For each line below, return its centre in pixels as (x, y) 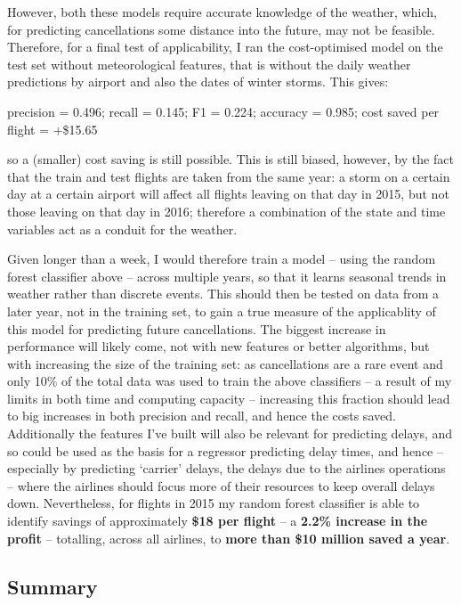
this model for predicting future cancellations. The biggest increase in (197, 328)
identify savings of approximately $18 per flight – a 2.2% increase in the (218, 521)
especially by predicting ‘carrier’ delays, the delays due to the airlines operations (226, 468)
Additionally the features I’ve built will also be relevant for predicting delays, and (230, 433)
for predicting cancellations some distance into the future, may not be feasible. (221, 29)
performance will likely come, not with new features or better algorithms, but (218, 346)
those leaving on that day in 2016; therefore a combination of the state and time (226, 211)
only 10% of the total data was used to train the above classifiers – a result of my (230, 381)
